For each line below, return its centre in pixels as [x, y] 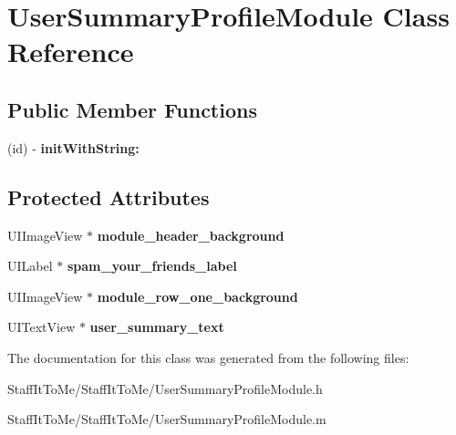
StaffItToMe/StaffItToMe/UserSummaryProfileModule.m [167, 419]
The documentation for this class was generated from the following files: [208, 357]
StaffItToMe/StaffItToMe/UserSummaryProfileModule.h [165, 388]
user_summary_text [157, 327]
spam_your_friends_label [152, 266]
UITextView [41, 327]
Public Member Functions [132, 109]
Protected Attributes [109, 197]
